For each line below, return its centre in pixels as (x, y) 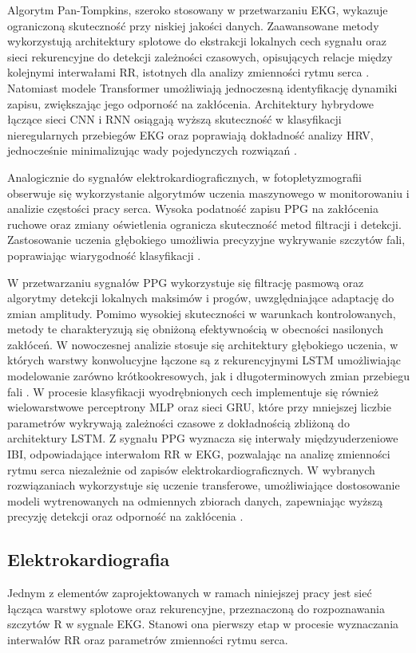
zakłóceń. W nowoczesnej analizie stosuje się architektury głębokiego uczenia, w (203, 344)
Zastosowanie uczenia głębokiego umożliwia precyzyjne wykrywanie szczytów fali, (206, 240)
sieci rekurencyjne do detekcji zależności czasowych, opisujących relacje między (200, 56)
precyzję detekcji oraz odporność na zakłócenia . (125, 516)
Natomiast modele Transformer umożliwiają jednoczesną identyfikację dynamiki (202, 87)
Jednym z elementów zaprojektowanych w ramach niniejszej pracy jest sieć (190, 593)
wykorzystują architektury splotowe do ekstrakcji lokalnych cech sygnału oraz (197, 41)
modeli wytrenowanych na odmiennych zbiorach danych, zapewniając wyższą (195, 500)
